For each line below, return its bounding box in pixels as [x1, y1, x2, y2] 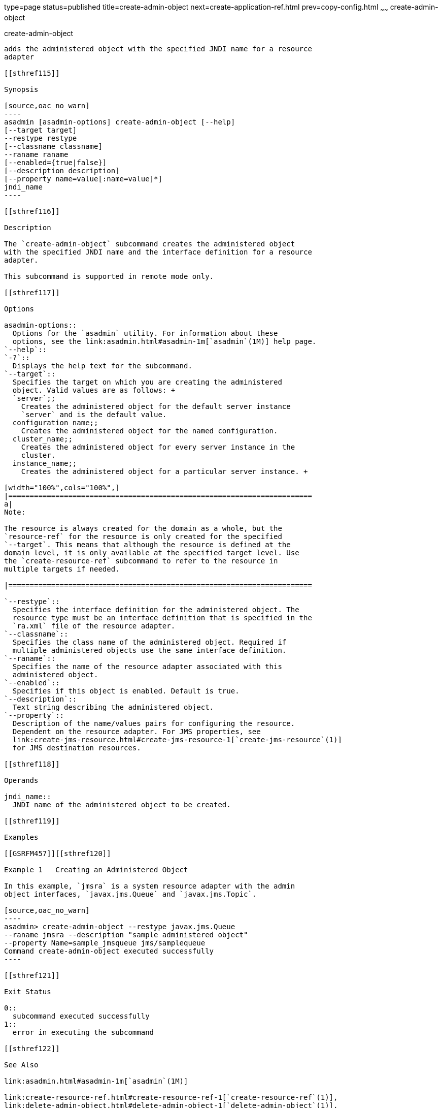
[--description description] [4, 166, 120, 175]
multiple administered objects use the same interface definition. [12, 646, 287, 654]
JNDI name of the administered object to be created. [12, 800, 231, 809]
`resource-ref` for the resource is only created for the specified [4, 532, 282, 541]
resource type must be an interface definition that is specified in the [12, 613, 312, 622]
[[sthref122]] [4, 1044, 60, 1053]
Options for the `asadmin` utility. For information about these [12, 329, 278, 337]
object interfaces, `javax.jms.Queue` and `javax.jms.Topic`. [4, 890, 257, 898]
